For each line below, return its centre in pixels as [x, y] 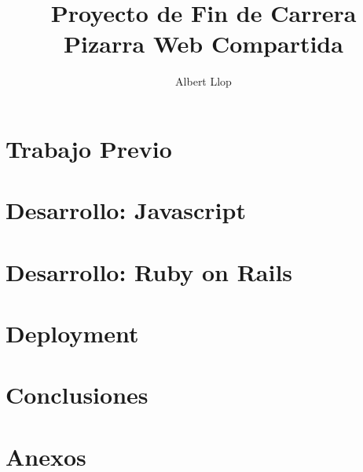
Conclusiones [77, 395]
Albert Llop [203, 81]
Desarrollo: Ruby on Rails [149, 271]
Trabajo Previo [89, 148]
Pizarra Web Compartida [203, 44]
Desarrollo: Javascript [126, 210]
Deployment [72, 333]
